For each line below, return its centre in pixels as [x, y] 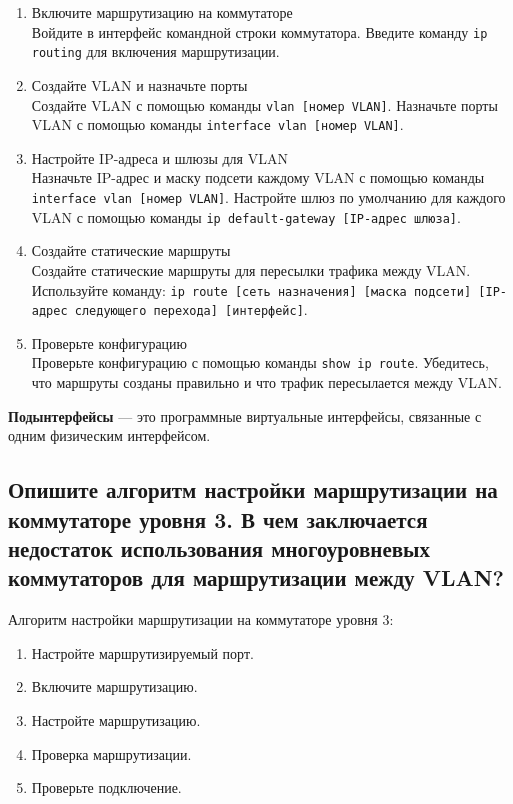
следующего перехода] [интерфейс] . [191, 309]
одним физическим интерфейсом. [109, 435]
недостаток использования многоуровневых [219, 548]
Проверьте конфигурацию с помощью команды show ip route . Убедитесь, [260, 362]
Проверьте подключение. [106, 787]
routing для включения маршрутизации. [155, 51]
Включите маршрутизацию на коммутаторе [162, 12]
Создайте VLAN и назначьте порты [139, 84]
